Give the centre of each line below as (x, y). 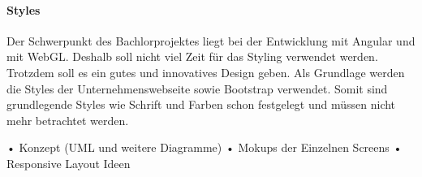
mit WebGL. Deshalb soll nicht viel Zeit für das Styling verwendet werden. (192, 56)
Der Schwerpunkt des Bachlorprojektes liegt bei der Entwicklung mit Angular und (211, 40)
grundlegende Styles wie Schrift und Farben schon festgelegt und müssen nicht (201, 104)
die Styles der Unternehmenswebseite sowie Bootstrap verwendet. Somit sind (197, 88)
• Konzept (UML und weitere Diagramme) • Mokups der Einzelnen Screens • (205, 147)
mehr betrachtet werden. (68, 120)
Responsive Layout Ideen (69, 163)
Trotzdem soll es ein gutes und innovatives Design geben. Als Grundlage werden (206, 72)
